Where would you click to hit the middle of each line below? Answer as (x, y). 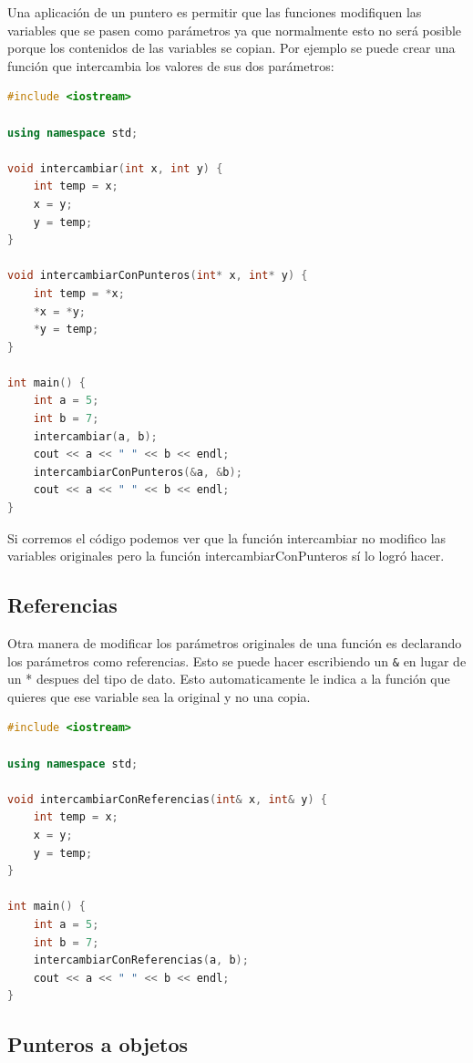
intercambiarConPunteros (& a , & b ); (138, 472)
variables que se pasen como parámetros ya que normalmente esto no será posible (235, 30)
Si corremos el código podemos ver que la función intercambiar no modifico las (227, 537)
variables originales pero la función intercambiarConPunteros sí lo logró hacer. (226, 556)
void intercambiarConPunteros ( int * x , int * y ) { (158, 276)
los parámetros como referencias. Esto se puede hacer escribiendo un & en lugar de (237, 661)
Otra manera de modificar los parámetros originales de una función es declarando (235, 643)
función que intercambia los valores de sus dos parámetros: (171, 65)
